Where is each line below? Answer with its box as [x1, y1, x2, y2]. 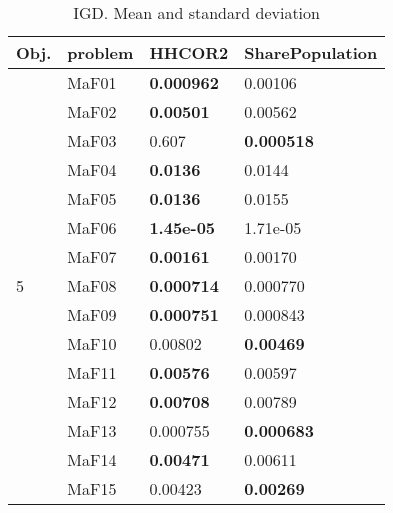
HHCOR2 [149, 41, 229, 64]
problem [67, 41, 134, 64]
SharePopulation [244, 41, 378, 64]
